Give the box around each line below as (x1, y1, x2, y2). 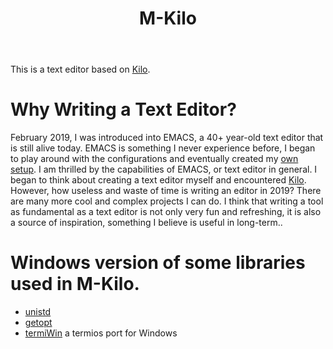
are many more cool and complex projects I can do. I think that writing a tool (10, 195, 324, 207)
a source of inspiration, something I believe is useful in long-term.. (10, 217, 283, 229)
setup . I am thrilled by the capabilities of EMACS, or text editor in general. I (10, 163, 318, 176)
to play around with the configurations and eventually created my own (10, 153, 299, 165)
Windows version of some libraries (10, 252, 306, 274)
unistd (24, 306, 52, 318)
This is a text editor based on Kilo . (10, 63, 151, 76)
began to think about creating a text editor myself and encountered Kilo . (10, 174, 307, 186)
